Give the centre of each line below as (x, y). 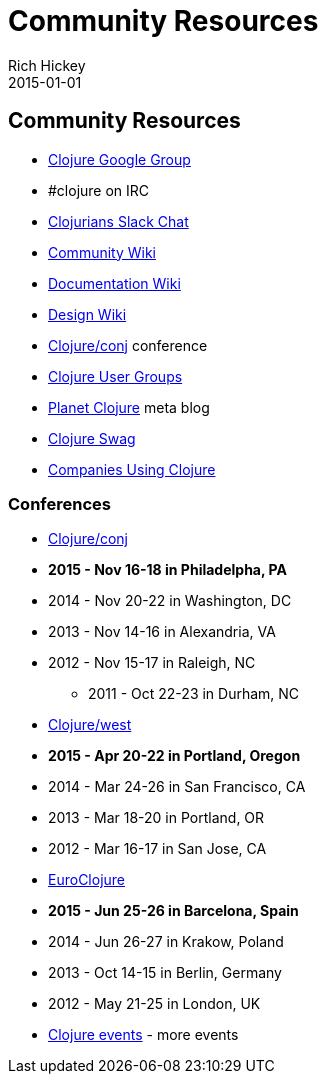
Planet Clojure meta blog (129, 407)
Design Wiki (87, 314)
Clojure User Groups (115, 376)
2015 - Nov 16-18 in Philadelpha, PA (167, 570)
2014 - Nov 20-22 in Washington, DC (170, 601)
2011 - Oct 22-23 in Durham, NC (194, 694)
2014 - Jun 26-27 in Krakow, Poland (166, 942)
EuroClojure (87, 880)
